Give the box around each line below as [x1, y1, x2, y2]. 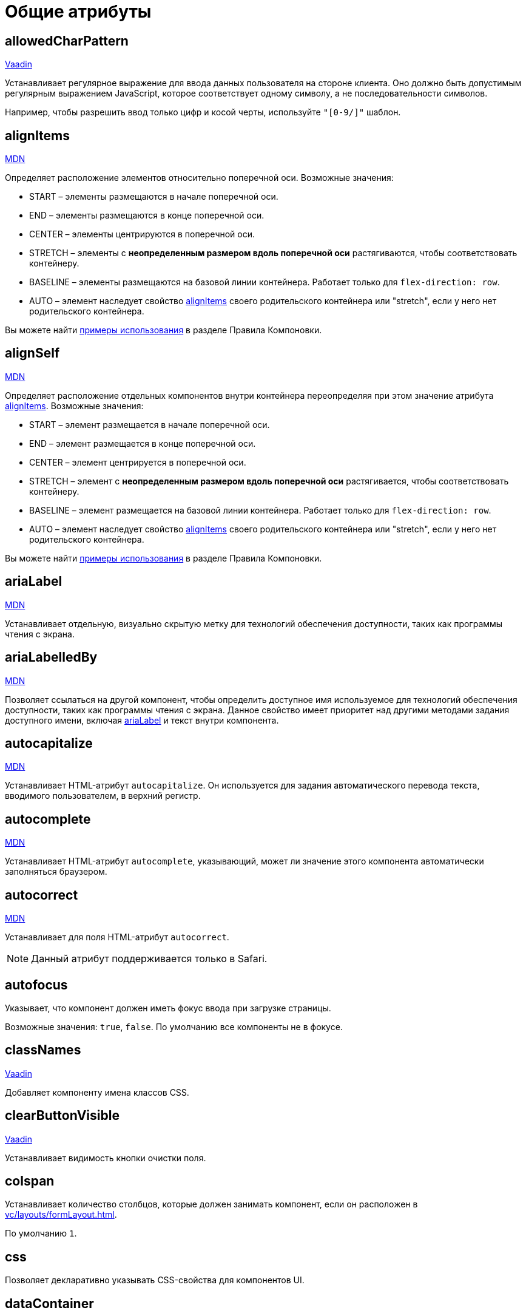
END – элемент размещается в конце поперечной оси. [29, 438, 256, 449]
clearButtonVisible [5, 1108, 120, 1124]
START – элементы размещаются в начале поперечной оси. [29, 191, 278, 202]
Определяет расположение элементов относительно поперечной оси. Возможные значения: [5, 172, 394, 183]
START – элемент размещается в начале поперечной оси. [29, 419, 270, 430]
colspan [5, 1173, 55, 1189]
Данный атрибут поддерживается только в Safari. [31, 952, 268, 965]
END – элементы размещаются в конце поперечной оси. [29, 210, 265, 221]
